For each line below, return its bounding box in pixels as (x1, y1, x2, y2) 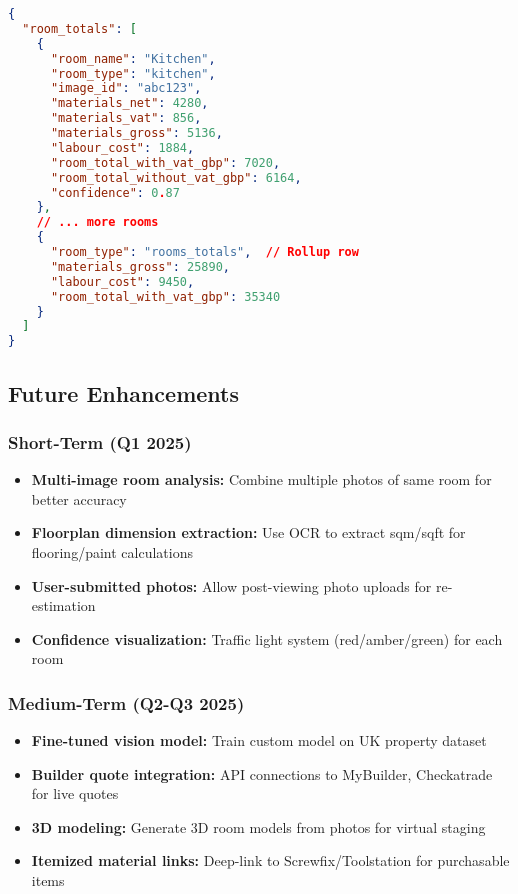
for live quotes (31, 783, 119, 804)
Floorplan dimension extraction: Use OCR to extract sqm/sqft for (31, 522, 466, 543)
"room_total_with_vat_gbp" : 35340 (50, 289, 281, 304)
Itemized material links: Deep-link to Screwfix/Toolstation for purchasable (31, 850, 510, 871)
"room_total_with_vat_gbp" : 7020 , (50, 155, 281, 170)
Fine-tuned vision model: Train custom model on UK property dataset (31, 730, 487, 751)
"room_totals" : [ (22, 21, 137, 36)
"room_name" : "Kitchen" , (50, 51, 216, 66)
